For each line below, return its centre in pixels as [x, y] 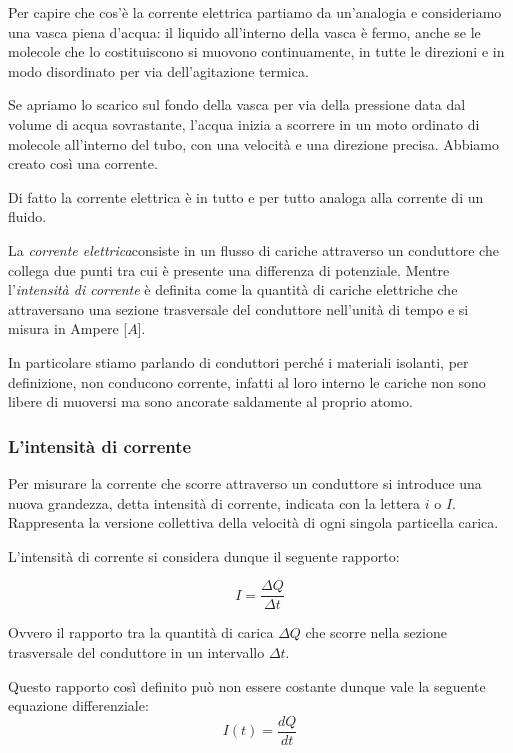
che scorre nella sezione [376, 632]
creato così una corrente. [83, 163]
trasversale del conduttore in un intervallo [136, 651]
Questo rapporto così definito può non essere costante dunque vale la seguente [247, 685]
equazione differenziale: [78, 705]
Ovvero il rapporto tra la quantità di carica [141, 632]
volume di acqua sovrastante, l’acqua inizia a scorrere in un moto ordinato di [244, 123]
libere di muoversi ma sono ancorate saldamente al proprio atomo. [210, 401]
